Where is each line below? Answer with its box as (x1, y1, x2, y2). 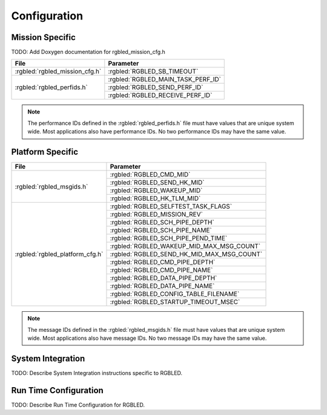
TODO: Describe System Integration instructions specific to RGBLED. (11, 369, 183, 376)
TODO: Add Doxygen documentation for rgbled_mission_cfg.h (11, 49, 166, 56)
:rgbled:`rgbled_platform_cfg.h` (15, 250, 104, 258)
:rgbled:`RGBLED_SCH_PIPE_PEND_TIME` (110, 234, 228, 243)
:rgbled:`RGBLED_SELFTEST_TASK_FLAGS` (110, 202, 233, 211)
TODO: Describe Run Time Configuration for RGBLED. (11, 401, 145, 408)
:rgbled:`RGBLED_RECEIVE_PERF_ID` (108, 91, 213, 100)
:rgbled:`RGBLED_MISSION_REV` (110, 210, 203, 218)
